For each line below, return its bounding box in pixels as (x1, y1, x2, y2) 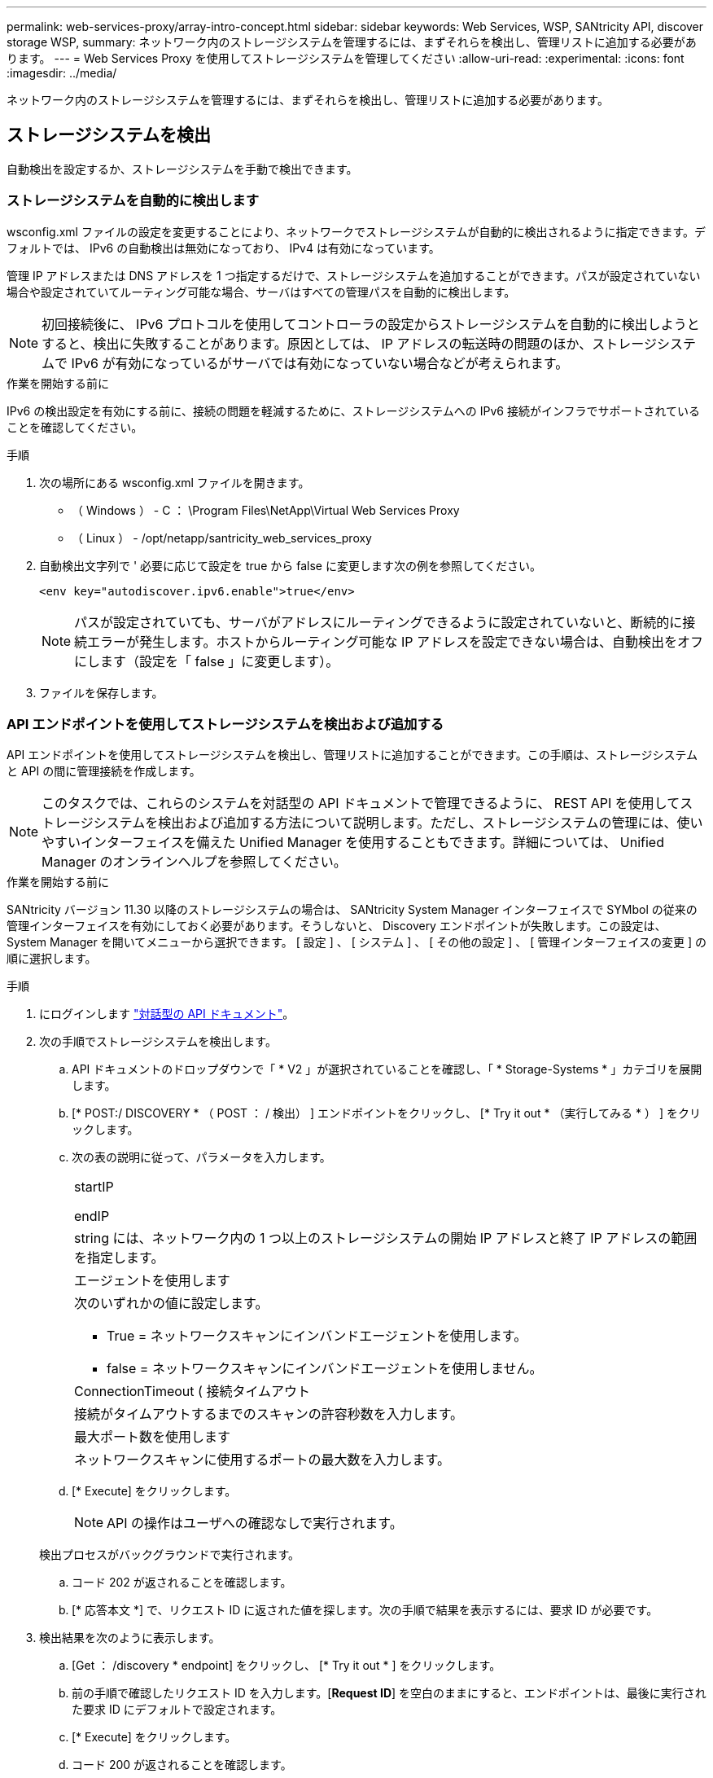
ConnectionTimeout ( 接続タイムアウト (74, 1383, 311, 1400)
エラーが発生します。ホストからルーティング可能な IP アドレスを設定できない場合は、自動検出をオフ (87, 633, 704, 650)
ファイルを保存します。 (39, 685, 164, 700)
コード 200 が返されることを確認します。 (72, 1758, 292, 1772)
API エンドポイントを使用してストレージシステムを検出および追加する (7, 715, 444, 732)
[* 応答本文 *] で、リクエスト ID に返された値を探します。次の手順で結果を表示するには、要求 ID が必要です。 (72, 1603, 658, 1618)
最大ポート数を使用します (74, 1429, 231, 1446)
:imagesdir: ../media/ (7, 66, 117, 80)
